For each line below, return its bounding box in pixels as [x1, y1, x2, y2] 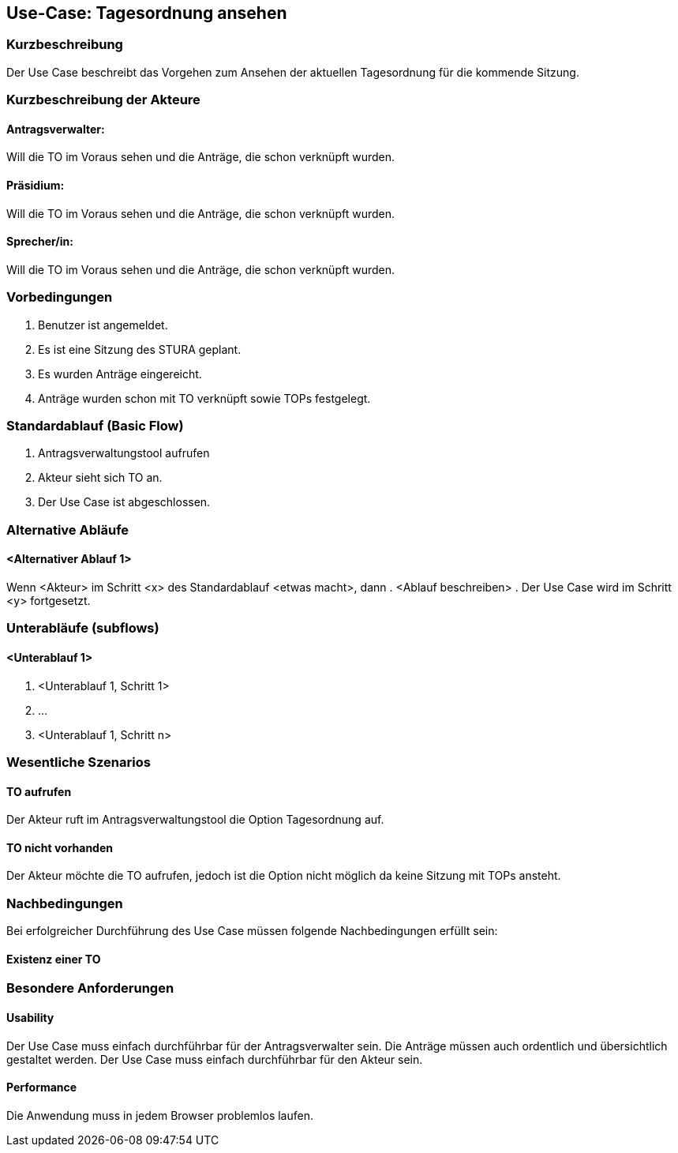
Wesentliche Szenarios [6, 753, 151, 770]
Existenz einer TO [6, 952, 101, 966]
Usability [6, 1010, 54, 1024]
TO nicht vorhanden [6, 840, 113, 854]
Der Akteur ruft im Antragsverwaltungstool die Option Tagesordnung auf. [6, 813, 384, 827]
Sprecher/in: [6, 235, 73, 249]
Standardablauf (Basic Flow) [6, 417, 184, 434]
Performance [6, 1080, 77, 1095]
